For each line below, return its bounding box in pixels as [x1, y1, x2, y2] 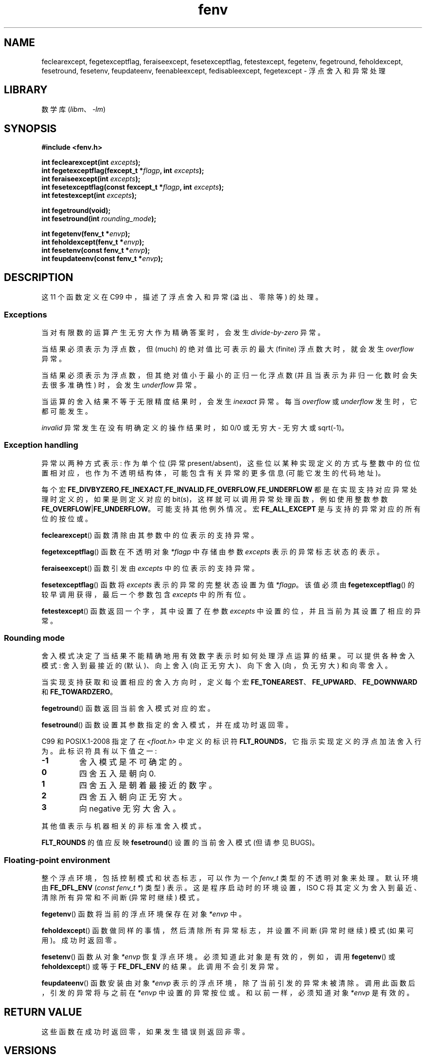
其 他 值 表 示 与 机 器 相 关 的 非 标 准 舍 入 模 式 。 [41, 822, 206, 830]
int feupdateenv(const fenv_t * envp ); [41, 254, 163, 263]
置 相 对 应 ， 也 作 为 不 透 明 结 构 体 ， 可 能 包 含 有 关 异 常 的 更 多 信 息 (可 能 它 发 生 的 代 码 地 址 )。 [41, 468, 385, 477]
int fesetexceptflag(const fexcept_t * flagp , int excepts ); [41, 183, 224, 192]
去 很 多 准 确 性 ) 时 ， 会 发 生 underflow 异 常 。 [41, 380, 201, 389]
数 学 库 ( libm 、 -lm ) [41, 105, 106, 114]
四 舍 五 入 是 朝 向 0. [79, 769, 156, 779]
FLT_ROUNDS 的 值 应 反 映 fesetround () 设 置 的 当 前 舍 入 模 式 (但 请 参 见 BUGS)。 [41, 838, 319, 847]
